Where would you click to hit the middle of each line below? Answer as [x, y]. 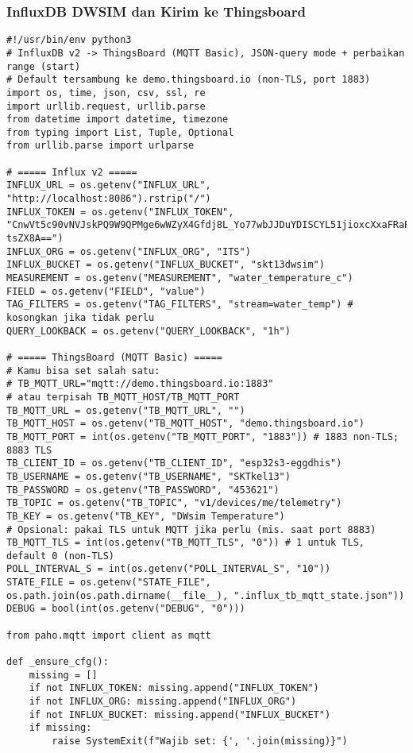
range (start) [44, 66]
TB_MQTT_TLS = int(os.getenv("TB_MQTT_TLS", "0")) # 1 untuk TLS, [186, 543]
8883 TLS [29, 450]
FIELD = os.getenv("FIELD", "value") [106, 291]
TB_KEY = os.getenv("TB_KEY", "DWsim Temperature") [146, 516]
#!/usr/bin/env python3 [69, 40]
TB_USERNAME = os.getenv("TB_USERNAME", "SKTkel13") [149, 476]
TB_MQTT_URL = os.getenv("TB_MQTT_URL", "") [126, 410]
